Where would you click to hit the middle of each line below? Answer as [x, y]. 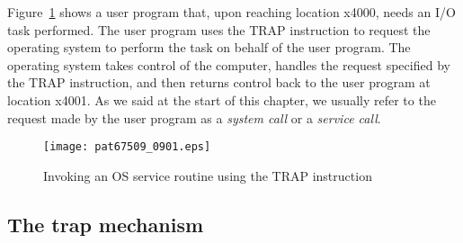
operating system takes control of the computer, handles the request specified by [229, 64]
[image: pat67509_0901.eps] [127, 147]
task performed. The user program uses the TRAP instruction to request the [219, 29]
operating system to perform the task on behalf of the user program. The [209, 47]
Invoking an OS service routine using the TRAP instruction [208, 175]
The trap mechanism [106, 224]
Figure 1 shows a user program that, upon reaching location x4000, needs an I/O [231, 12]
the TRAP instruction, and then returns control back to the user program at [219, 82]
